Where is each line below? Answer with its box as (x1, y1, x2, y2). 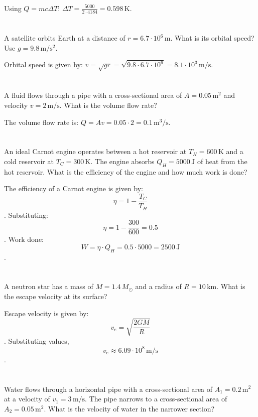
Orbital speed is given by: (4, 59, 83, 70)
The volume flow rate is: (4, 116, 79, 127)
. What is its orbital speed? (170, 33, 254, 43)
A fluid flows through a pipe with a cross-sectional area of (4, 90, 182, 100)
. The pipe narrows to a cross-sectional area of (85, 393, 227, 404)
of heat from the (197, 156, 247, 166)
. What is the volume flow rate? (59, 100, 157, 110)
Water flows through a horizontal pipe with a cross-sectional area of (4, 383, 213, 394)
